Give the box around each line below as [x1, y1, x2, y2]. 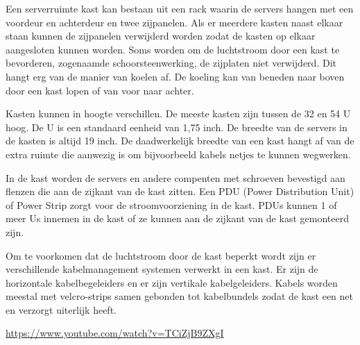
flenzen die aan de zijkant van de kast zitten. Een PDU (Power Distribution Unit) [6, 184, 354, 199]
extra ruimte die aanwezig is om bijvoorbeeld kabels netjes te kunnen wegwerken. [6, 146, 351, 161]
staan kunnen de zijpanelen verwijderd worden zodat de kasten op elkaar [6, 28, 316, 43]
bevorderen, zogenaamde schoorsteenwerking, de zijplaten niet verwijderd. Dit [6, 56, 336, 70]
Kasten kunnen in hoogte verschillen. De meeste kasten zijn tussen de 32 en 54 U [6, 106, 351, 121]
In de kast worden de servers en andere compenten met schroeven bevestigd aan [6, 170, 345, 185]
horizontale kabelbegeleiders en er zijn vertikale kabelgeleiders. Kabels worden [6, 275, 338, 289]
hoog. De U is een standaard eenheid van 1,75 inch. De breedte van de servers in [6, 119, 348, 134]
